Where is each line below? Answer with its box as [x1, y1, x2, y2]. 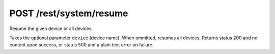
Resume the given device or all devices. [9, 25, 93, 32]
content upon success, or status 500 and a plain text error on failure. [9, 42, 154, 48]
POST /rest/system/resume [9, 8, 128, 19]
